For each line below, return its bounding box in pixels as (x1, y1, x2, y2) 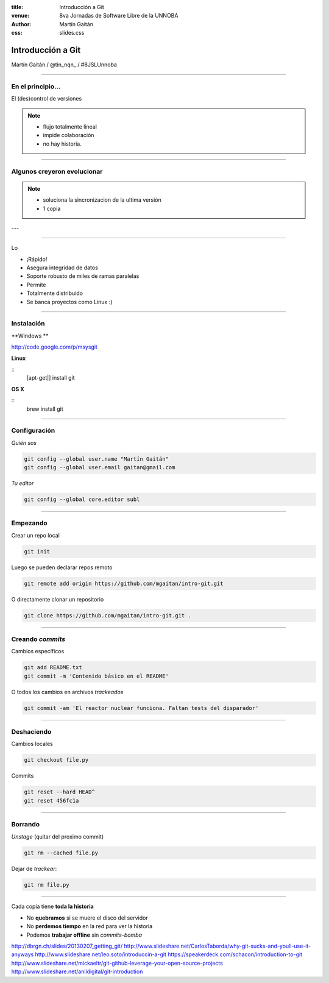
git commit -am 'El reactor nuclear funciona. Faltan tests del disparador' (24, 704, 259, 711)
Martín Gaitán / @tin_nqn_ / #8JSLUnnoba (11, 61, 117, 68)
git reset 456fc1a (24, 797, 79, 804)
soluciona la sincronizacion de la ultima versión (43, 196, 161, 204)
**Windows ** (11, 332, 49, 339)
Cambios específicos (11, 648, 65, 655)
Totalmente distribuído (26, 289, 83, 297)
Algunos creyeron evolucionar (11, 167, 103, 176)
